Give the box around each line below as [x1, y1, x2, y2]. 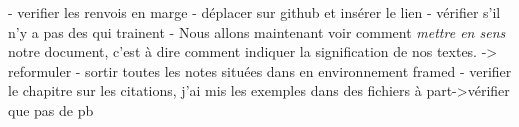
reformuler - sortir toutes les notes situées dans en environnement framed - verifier [8, 60, 512, 81]
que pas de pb [8, 99, 94, 120]
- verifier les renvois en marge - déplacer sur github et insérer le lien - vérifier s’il [8, 2, 501, 22]
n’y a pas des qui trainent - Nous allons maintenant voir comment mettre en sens [8, 21, 506, 42]
